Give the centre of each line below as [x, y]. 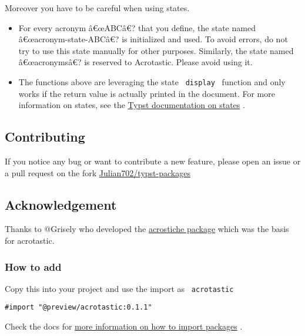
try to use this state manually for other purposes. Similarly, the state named [156, 50]
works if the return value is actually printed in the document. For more [147, 93]
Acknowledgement [61, 204]
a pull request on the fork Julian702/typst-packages [98, 172]
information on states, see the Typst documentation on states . [132, 105]
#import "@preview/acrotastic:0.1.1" [78, 308]
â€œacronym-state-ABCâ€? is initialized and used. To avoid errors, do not [153, 39]
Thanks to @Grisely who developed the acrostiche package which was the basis [147, 229]
